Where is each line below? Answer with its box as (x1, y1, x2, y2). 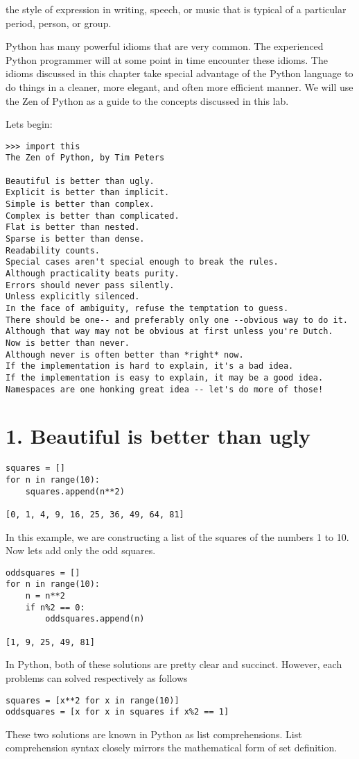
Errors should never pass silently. (6, 280, 175, 290)
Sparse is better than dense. (6, 234, 145, 244)
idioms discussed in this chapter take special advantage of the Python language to (6, 66, 353, 81)
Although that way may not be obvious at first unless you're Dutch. (6, 326, 333, 337)
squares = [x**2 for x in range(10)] (6, 695, 179, 706)
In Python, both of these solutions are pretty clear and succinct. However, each (6, 657, 342, 672)
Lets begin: (6, 117, 53, 131)
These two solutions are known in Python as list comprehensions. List (6, 726, 302, 741)
